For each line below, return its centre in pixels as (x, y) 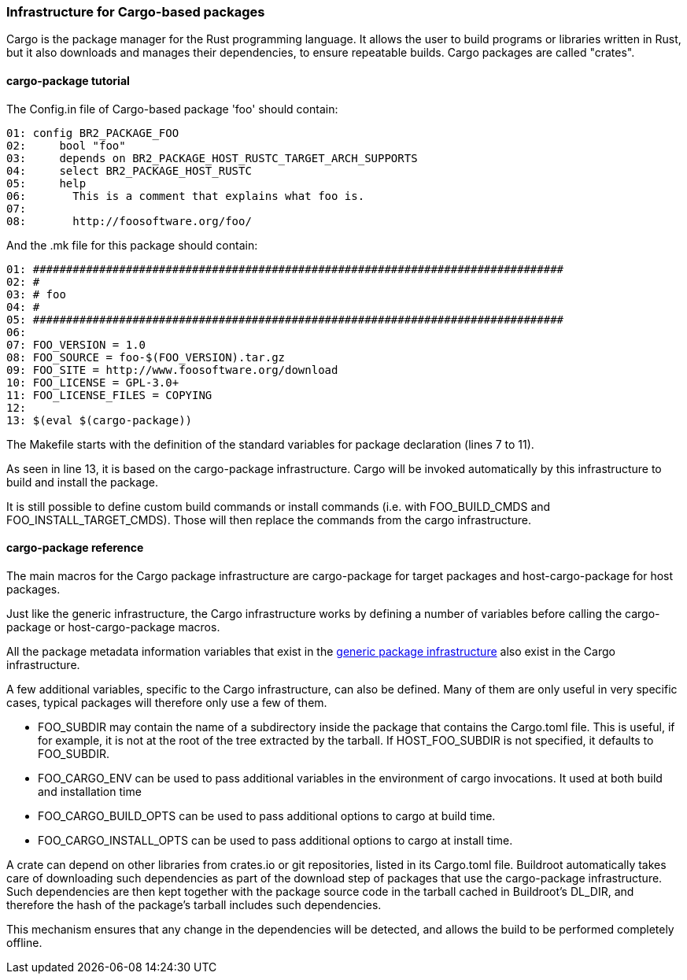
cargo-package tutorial (68, 80)
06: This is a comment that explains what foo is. (186, 196)
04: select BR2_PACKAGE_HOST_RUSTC (129, 170)
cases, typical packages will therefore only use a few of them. (167, 702)
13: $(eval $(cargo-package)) (100, 420)
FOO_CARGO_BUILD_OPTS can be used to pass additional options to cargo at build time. (267, 815)
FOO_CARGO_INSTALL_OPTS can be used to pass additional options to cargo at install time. (275, 840)
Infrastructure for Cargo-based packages (136, 12)
